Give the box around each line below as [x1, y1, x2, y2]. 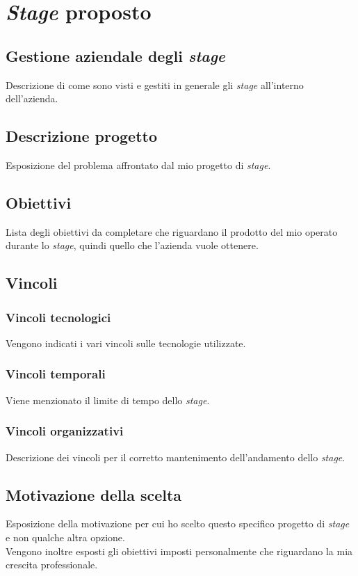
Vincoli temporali [6, 365, 106, 383]
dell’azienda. [6, 91, 58, 106]
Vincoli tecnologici [6, 308, 111, 326]
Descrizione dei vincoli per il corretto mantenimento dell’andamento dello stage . [6, 449, 345, 464]
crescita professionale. [6, 557, 98, 572]
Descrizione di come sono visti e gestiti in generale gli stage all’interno [6, 77, 304, 92]
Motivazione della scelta [6, 483, 182, 505]
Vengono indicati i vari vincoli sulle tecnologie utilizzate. [6, 335, 246, 350]
